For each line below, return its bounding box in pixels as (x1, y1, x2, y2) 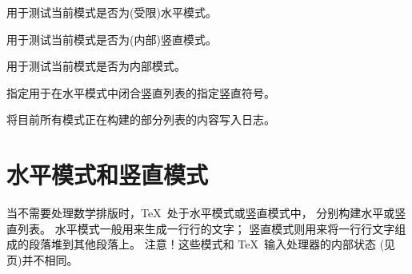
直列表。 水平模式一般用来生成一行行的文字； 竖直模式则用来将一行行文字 (6, 220, 395, 236)
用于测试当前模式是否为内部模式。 (6, 58, 186, 74)
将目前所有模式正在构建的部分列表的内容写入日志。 (6, 111, 275, 128)
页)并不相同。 (6, 251, 78, 268)
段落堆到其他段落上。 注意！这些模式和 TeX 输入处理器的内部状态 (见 (28, 236, 396, 252)
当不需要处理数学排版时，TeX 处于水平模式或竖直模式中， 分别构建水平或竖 (6, 205, 406, 221)
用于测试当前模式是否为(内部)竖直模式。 (6, 30, 217, 47)
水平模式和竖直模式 (6, 158, 209, 191)
